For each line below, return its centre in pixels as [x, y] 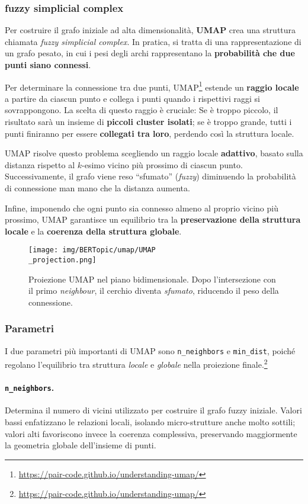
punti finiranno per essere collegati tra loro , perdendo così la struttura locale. [150, 133]
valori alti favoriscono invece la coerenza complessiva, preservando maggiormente [151, 433]
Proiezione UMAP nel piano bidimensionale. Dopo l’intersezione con [152, 279]
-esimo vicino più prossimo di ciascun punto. [162, 164]
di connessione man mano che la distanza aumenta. [97, 188]
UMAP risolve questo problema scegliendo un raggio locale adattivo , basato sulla [154, 153]
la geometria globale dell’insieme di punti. [81, 445]
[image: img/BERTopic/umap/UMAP [92, 250]
